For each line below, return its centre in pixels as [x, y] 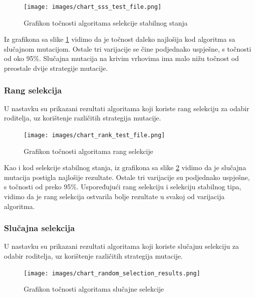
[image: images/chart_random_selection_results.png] [112, 273]
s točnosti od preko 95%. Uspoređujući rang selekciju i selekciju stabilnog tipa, [123, 187]
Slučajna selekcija [39, 228]
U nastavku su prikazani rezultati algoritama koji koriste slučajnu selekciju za [122, 246]
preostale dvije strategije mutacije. [56, 68]
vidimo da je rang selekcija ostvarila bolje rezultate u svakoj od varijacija [114, 196]
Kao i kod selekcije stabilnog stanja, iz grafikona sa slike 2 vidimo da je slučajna [125, 167]
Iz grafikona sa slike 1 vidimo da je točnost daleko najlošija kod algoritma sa [120, 39]
